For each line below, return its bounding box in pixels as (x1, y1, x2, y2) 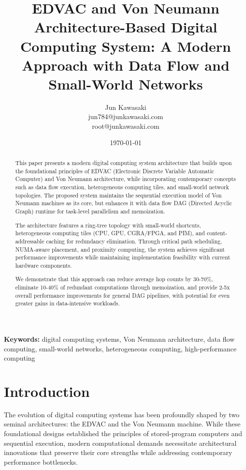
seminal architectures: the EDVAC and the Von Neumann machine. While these (4, 419, 241, 429)
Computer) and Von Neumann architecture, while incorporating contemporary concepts (15, 175, 236, 183)
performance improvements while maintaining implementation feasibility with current (15, 253, 231, 261)
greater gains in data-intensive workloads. (15, 299, 120, 307)
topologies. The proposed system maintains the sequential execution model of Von (15, 191, 222, 199)
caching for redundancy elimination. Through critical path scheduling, (46, 237, 222, 245)
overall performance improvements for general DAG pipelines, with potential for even (15, 291, 230, 299)
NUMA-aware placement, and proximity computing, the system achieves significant (15, 245, 225, 253)
